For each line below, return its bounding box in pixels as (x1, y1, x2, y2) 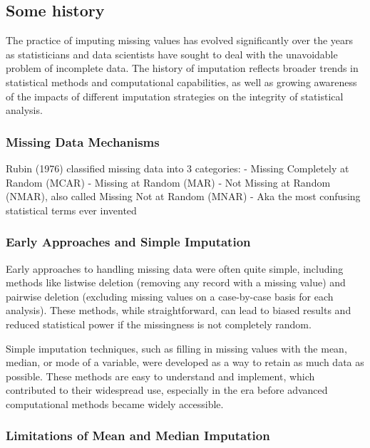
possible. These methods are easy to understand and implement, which (6, 368, 315, 383)
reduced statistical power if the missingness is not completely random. (6, 316, 312, 331)
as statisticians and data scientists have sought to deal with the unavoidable (6, 46, 338, 61)
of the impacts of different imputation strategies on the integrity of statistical (6, 88, 344, 103)
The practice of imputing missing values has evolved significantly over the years (6, 33, 354, 48)
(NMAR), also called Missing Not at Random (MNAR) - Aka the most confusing (6, 189, 361, 204)
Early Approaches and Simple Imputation (6, 233, 251, 251)
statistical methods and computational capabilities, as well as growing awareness (6, 74, 357, 89)
